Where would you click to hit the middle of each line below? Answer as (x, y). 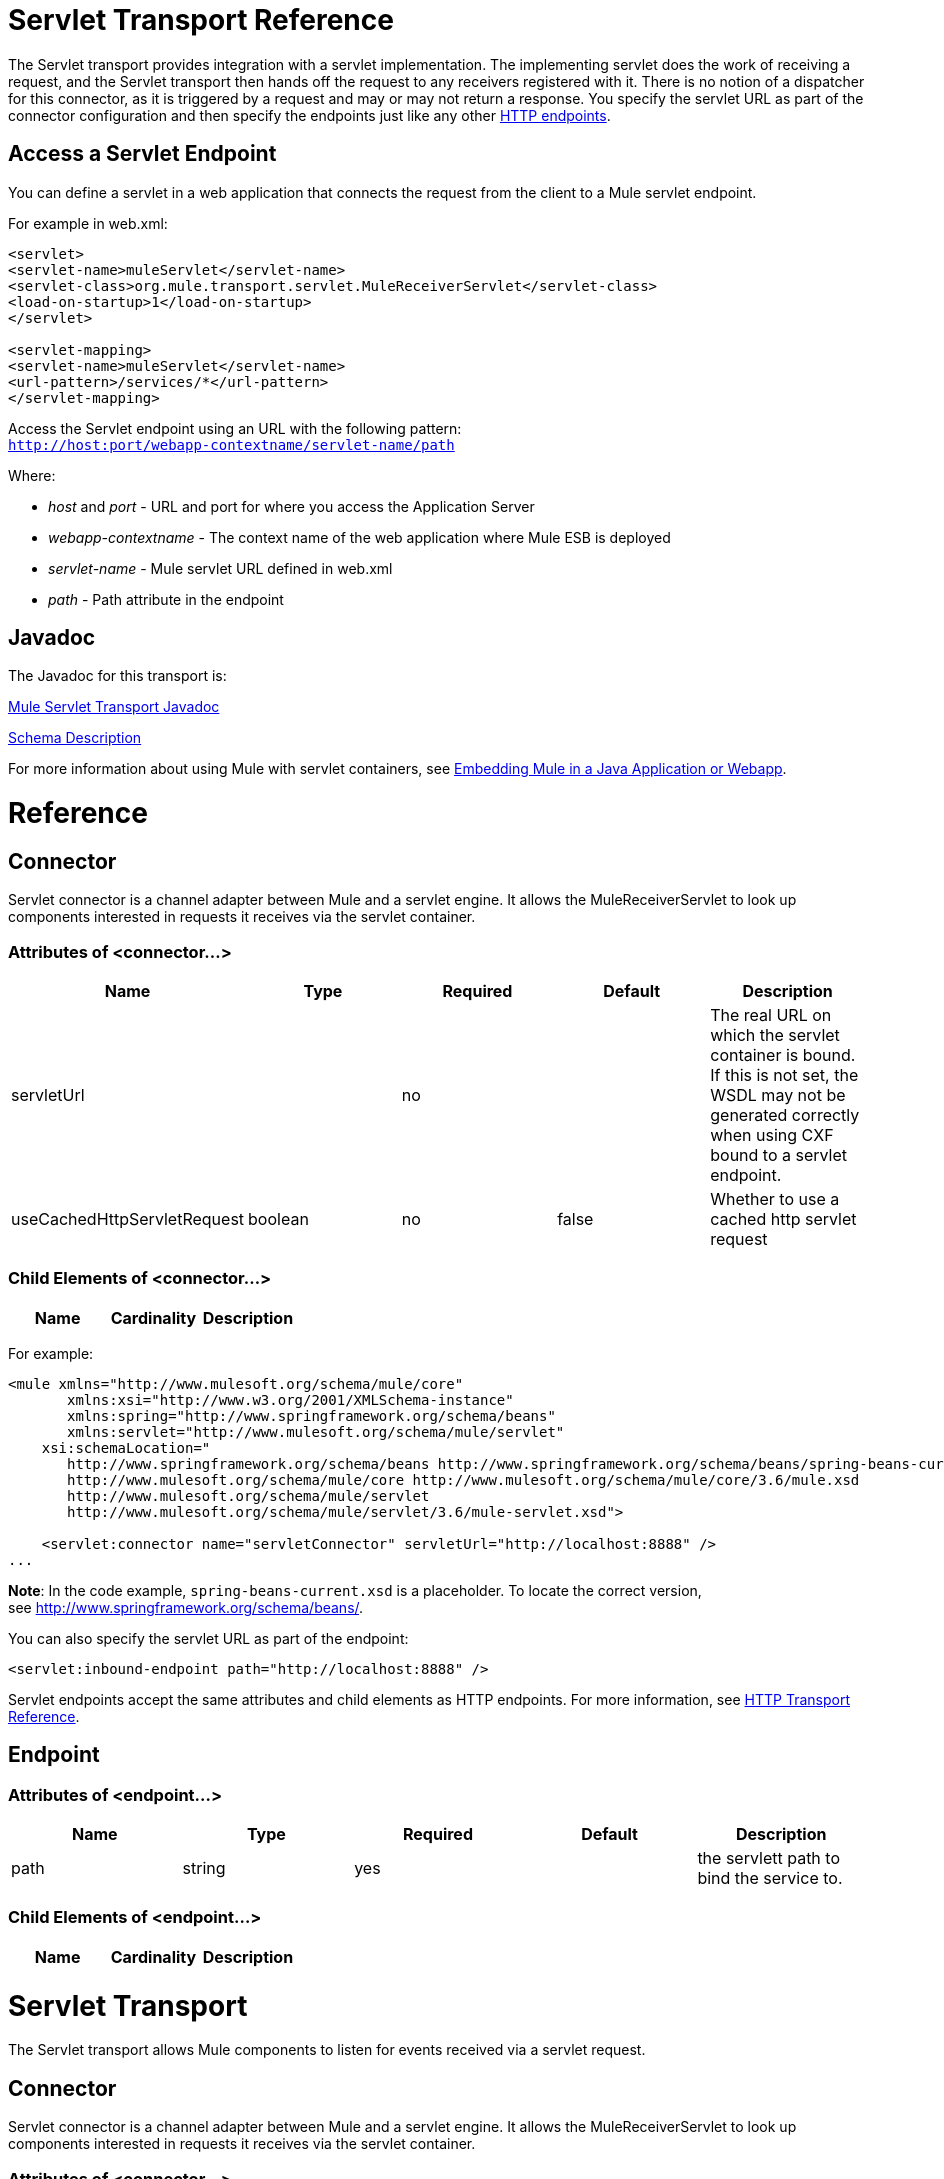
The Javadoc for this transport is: (117, 676)
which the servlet (775, 1035)
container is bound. (783, 1055)
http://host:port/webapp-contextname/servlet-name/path (231, 444)
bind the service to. (770, 1878)
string (204, 1868)
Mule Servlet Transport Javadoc (114, 707)
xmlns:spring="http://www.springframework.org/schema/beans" (311, 1415)
